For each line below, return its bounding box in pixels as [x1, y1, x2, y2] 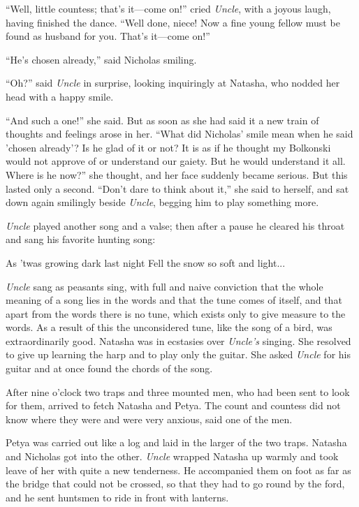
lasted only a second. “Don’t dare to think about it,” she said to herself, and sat [6, 181, 349, 196]
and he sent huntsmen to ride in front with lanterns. [6, 490, 229, 504]
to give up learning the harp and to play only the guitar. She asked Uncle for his [6, 347, 351, 362]
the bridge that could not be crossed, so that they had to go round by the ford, [6, 476, 345, 491]
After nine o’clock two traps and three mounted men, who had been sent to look [6, 384, 350, 399]
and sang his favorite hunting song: [6, 232, 156, 247]
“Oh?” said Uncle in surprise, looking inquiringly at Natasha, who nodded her [6, 75, 340, 90]
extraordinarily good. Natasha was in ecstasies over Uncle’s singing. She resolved [6, 333, 351, 348]
